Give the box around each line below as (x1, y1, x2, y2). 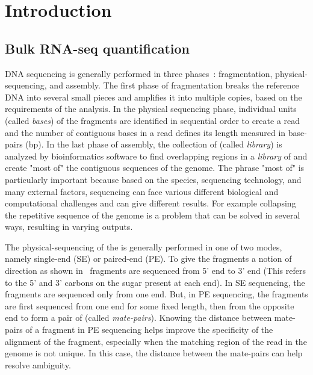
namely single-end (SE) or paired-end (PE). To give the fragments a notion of (5, 252, 292, 265)
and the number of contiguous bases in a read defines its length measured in (5, 126, 286, 138)
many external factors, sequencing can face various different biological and (5, 185, 279, 197)
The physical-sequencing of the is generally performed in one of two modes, (5, 240, 282, 253)
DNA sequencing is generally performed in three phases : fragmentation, (5, 67, 273, 79)
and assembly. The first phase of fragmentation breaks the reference (49, 79, 299, 91)
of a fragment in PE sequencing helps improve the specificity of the (25, 323, 273, 336)
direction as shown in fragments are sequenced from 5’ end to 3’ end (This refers (5, 264, 306, 277)
